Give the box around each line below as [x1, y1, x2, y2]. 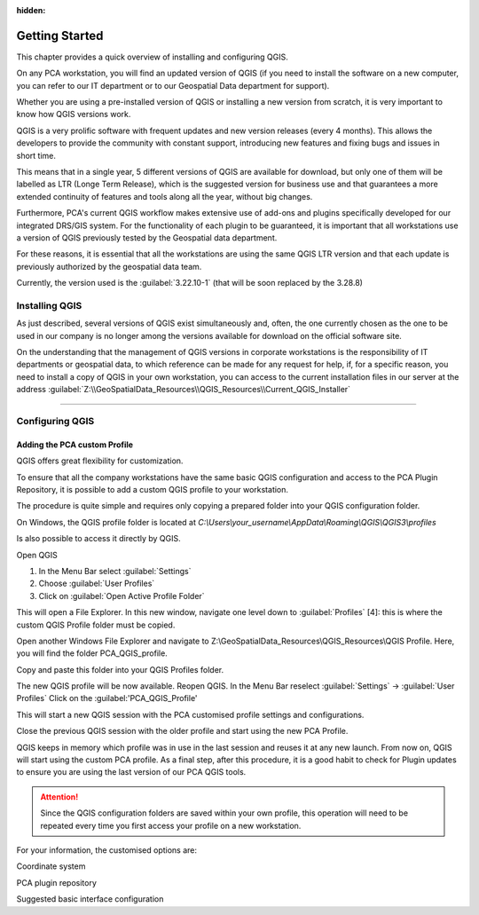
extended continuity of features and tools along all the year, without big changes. [16, 191, 313, 201]
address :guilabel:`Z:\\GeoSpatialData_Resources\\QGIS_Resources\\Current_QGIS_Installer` [16, 384, 350, 395]
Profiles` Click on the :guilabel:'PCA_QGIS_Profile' [16, 693, 199, 704]
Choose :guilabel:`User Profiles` [38, 578, 155, 589]
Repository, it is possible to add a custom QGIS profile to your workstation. [16, 484, 288, 494]
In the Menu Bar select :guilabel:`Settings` [38, 565, 192, 576]
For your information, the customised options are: [16, 844, 198, 856]
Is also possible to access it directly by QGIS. [16, 533, 181, 544]
